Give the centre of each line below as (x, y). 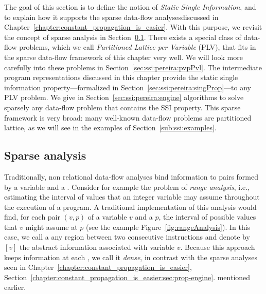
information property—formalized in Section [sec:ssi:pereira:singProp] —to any (128, 87)
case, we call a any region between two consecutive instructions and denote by (127, 237)
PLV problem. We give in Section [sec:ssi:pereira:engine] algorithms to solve (124, 97)
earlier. (15, 287)
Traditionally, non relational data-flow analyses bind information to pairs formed (131, 176)
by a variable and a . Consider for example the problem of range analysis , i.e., (127, 187)
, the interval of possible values (207, 217)
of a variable (107, 217)
